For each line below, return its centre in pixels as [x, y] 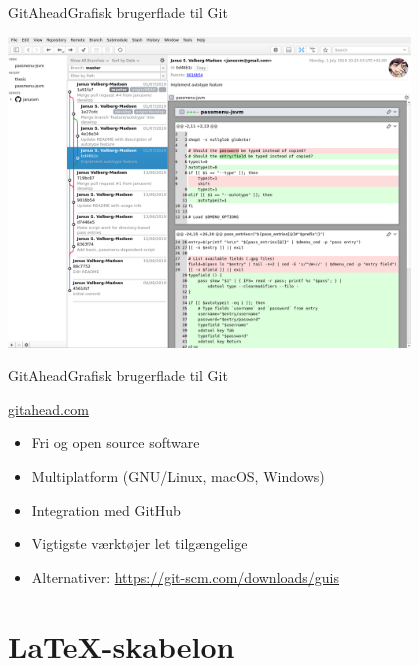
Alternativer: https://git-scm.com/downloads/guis [185, 576]
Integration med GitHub [106, 509]
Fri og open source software [115, 442]
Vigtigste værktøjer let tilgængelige [139, 543]
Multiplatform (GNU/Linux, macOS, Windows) [178, 476]
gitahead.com [48, 408]
